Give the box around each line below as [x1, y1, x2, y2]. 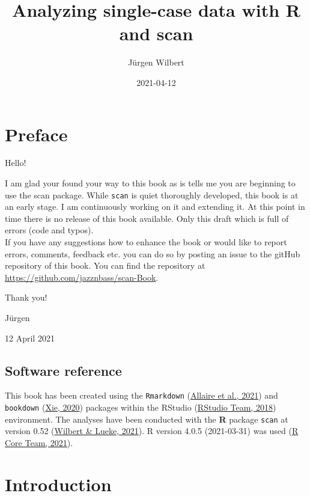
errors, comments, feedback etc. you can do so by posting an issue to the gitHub [5, 247, 300, 260]
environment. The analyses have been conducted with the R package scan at [5, 412, 288, 425]
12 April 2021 [5, 331, 55, 344]
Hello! [5, 156, 26, 169]
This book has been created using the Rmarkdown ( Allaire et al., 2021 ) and [5, 389, 278, 402]
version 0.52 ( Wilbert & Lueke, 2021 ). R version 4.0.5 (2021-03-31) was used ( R [5, 424, 299, 437]
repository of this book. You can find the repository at [5, 259, 205, 272]
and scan [119, 21, 193, 46]
